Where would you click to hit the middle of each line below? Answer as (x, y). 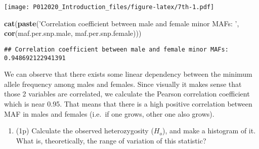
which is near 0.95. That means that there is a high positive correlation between (128, 103)
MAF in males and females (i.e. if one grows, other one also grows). (109, 113)
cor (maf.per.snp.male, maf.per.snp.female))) (73, 33)
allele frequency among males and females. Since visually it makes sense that (123, 84)
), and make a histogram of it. (209, 131)
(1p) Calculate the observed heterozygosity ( (85, 131)
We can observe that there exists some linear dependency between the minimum (128, 74)
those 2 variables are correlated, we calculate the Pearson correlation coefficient (127, 94)
